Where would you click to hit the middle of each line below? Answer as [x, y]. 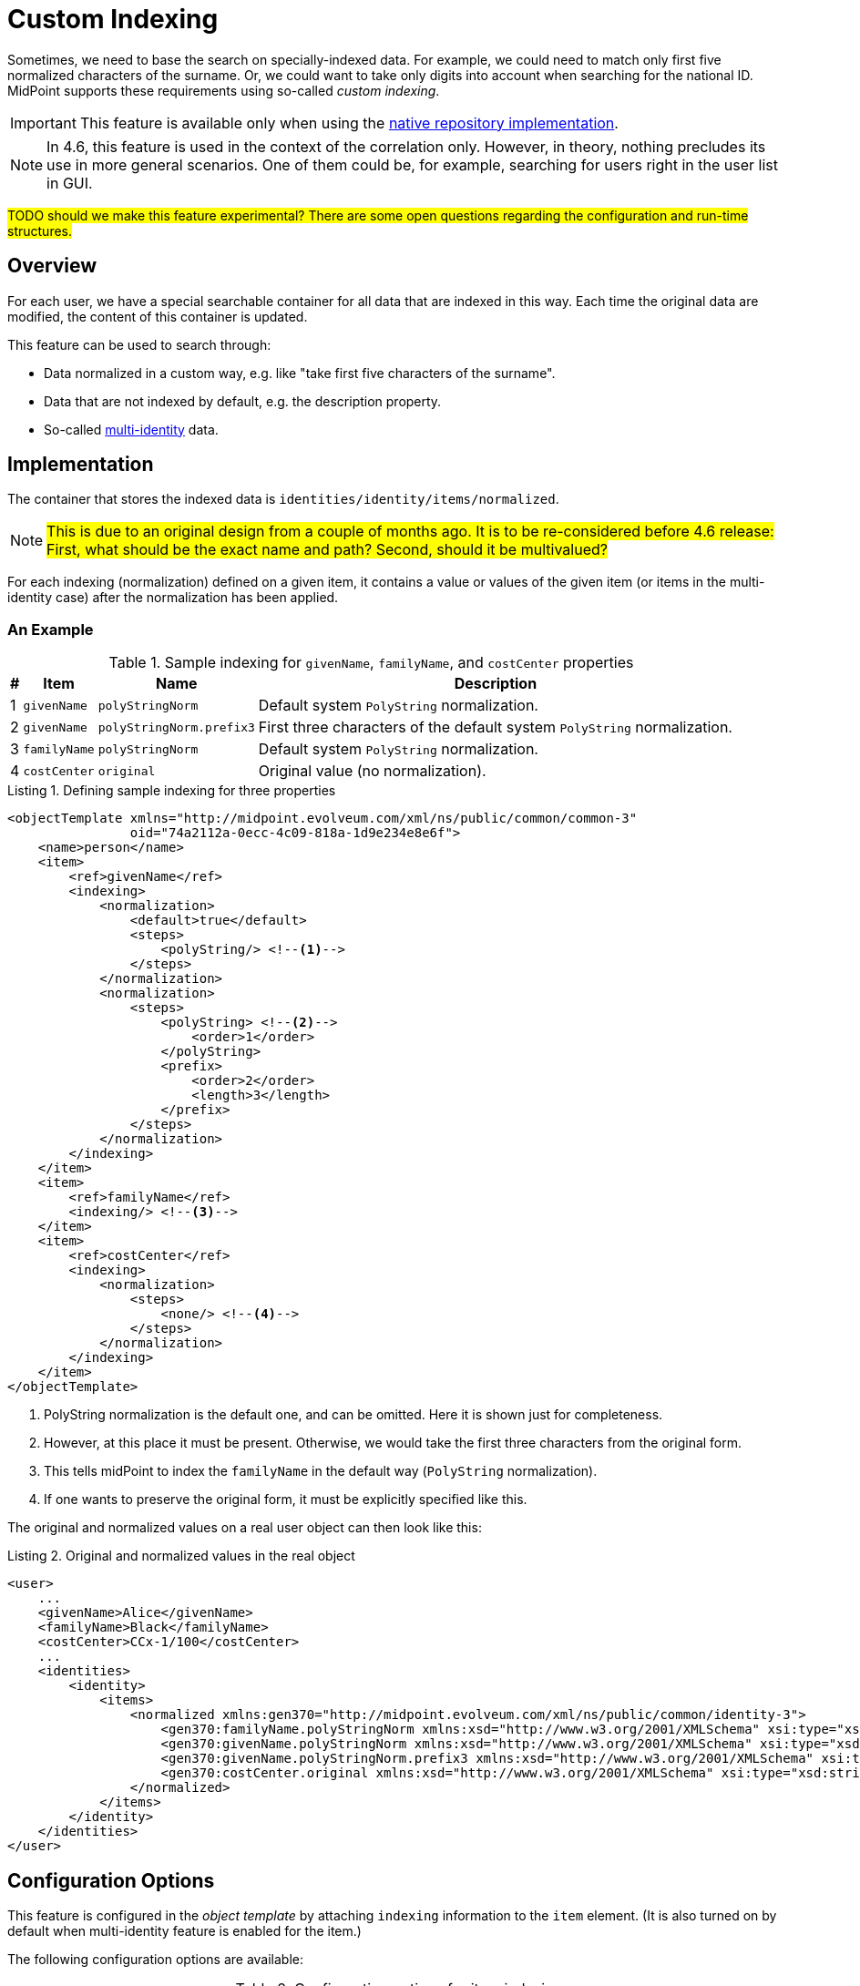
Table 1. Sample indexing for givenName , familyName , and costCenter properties [371, 663]
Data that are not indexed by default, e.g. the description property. [243, 401]
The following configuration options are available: [156, 1960]
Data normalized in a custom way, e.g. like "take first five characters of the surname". [300, 373]
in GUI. [70, 183]
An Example [51, 629]
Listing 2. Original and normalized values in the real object [181, 1556]
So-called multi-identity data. [131, 429]
